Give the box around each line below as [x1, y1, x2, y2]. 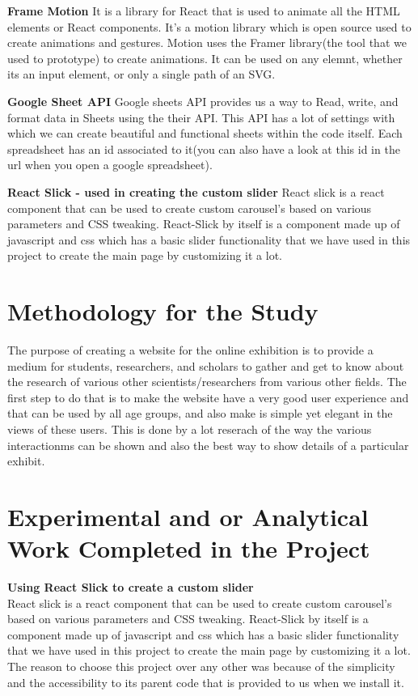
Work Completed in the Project [7, 532, 370, 565]
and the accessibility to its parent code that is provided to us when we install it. [7, 673, 404, 690]
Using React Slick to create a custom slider [7, 579, 254, 596]
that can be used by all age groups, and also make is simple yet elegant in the [7, 405, 393, 422]
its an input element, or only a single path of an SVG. [7, 66, 276, 83]
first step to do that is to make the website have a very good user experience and [7, 388, 409, 405]
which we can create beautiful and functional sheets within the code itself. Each [7, 125, 403, 142]
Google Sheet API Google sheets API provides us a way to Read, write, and [7, 92, 399, 109]
